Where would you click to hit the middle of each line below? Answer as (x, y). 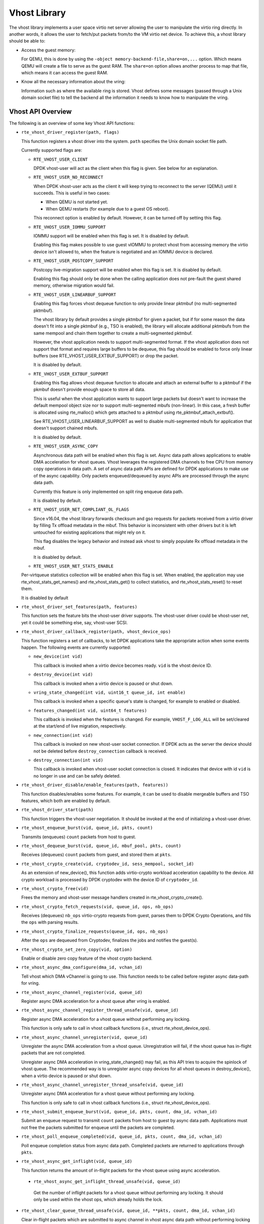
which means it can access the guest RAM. (65, 72)
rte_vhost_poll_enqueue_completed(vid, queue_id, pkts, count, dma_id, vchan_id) (122, 1137)
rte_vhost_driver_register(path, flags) (70, 132)
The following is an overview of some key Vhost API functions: (72, 123)
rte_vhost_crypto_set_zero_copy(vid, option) (77, 949)
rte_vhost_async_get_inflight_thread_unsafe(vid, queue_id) (107, 1182)
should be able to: (27, 41)
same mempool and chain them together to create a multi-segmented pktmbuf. (113, 333)
